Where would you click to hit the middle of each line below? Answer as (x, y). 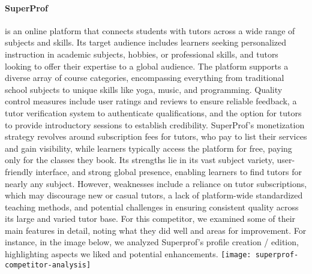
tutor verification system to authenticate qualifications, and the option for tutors (153, 112)
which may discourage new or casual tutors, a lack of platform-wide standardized (154, 195)
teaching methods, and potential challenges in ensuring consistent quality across (152, 207)
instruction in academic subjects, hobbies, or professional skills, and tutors (142, 54)
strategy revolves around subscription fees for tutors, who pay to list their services (156, 136)
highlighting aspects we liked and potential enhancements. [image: (128, 254)
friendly (19, 171)
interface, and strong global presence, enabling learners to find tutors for (169, 171)
